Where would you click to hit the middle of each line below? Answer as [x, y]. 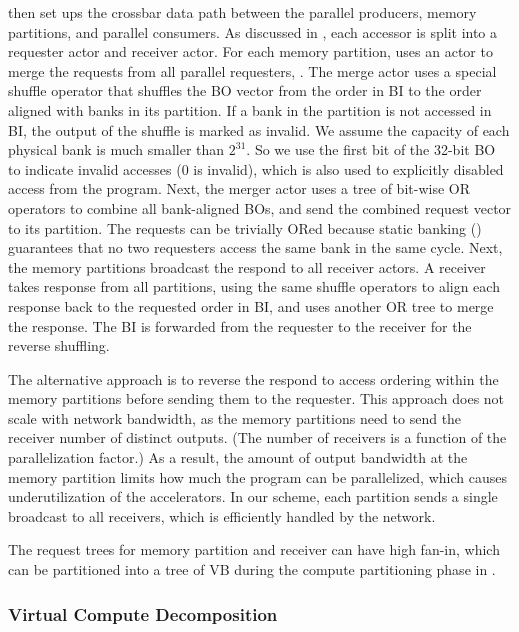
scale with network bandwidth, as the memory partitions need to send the [235, 417]
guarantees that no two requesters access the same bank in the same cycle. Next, [255, 247]
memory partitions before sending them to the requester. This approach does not [256, 398]
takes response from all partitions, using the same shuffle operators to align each [254, 286]
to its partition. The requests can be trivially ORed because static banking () [245, 227]
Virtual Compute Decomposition [143, 613]
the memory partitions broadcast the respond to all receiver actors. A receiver [247, 266]
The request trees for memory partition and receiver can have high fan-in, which [254, 549]
